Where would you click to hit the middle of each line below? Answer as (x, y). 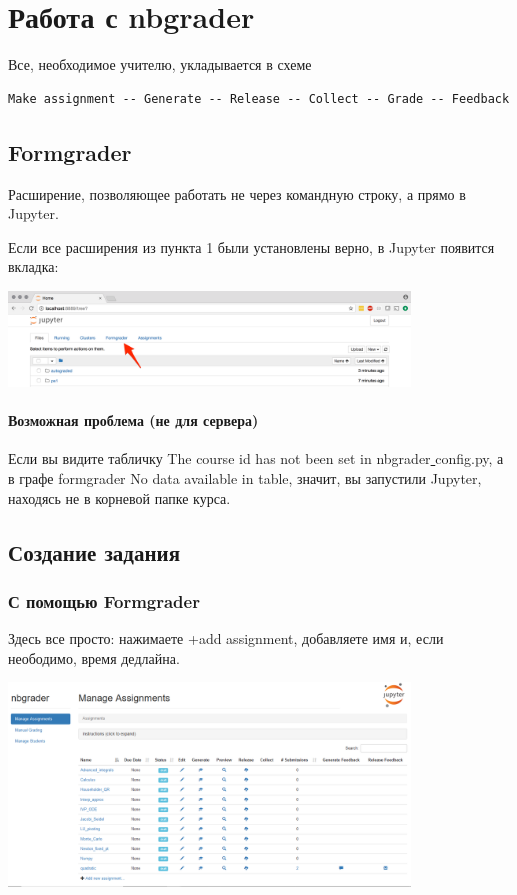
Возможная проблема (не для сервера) (133, 420)
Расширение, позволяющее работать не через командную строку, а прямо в (237, 193)
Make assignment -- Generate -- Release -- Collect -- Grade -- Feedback (259, 98)
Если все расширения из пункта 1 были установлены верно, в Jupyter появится (251, 246)
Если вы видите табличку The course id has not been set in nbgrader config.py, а (256, 458)
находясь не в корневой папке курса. (119, 497)
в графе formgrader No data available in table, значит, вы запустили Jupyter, (245, 477)
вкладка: (33, 266)
